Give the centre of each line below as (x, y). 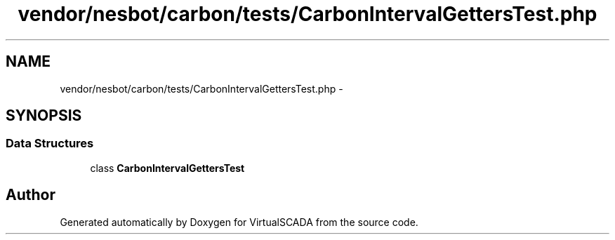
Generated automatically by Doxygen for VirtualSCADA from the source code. (239, 222)
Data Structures (50, 144)
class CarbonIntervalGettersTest (167, 168)
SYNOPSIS (44, 116)
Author (31, 195)
